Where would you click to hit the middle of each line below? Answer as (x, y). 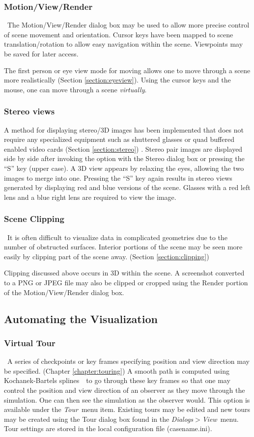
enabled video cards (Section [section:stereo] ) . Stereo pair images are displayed (123, 149)
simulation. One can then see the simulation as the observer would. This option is (127, 399)
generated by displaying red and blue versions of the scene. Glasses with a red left (127, 187)
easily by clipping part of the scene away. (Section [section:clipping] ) (107, 256)
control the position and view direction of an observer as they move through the (125, 390)
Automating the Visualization (81, 318)
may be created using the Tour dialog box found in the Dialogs (99, 419)
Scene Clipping (34, 219)
